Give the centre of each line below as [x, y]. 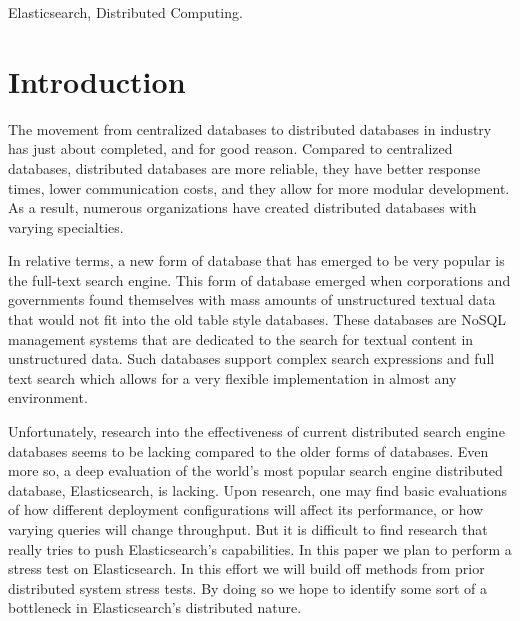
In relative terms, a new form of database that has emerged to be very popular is [256, 260]
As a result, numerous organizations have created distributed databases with [242, 207]
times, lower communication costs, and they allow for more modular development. [259, 187]
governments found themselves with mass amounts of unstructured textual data [252, 299]
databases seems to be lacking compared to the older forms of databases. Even [248, 450]
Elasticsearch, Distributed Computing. [125, 12]
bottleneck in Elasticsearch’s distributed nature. [155, 607]
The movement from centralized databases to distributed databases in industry [250, 128]
